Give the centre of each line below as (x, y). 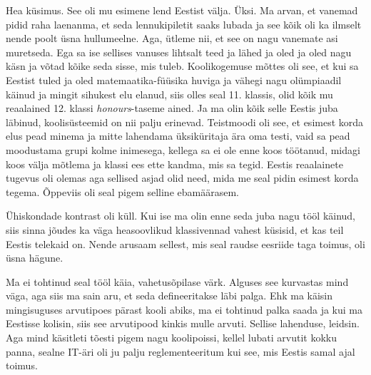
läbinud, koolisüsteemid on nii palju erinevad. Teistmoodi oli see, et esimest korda (185, 122)
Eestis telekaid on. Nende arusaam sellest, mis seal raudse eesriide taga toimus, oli (185, 243)
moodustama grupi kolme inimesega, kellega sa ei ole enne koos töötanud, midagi (183, 149)
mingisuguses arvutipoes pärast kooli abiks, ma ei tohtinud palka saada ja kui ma (184, 309)
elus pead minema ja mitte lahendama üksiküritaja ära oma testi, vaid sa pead (178, 136)
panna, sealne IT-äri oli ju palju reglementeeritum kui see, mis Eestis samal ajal (181, 351)
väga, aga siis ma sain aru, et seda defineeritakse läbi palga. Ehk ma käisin (169, 296)
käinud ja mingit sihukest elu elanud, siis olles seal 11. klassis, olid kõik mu (169, 94)
